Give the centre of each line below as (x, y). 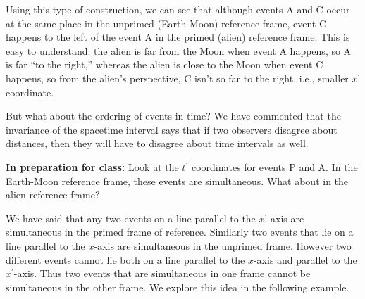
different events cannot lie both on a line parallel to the (125, 259)
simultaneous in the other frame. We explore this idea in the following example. (178, 287)
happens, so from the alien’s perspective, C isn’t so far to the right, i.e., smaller (177, 78)
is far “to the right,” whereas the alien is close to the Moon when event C (165, 64)
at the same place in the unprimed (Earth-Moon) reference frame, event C (166, 23)
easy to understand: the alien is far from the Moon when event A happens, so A (179, 50)
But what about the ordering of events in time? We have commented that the (173, 116)
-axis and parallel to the (305, 259)
